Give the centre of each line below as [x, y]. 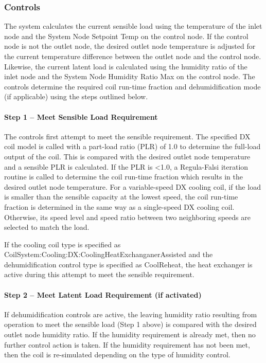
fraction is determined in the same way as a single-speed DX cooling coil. [119, 206]
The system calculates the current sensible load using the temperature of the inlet [133, 26]
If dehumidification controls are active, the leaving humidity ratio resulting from [131, 314]
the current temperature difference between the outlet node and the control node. [133, 56]
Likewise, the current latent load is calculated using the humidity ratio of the [126, 66]
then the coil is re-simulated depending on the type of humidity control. [117, 355]
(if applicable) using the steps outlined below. [76, 96]
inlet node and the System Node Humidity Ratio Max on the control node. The [130, 76]
